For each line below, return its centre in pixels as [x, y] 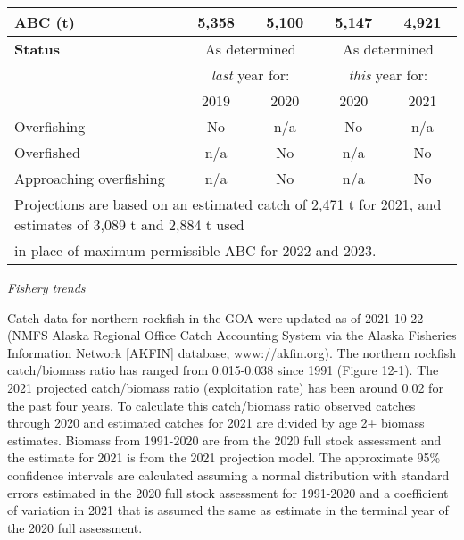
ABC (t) [45, 22]
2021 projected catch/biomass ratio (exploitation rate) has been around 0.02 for [225, 387]
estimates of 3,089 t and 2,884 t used [129, 224]
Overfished [47, 152]
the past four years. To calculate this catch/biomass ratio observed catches [211, 405]
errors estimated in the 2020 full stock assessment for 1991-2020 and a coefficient [228, 492]
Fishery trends [46, 287]
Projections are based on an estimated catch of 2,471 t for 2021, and [228, 204]
